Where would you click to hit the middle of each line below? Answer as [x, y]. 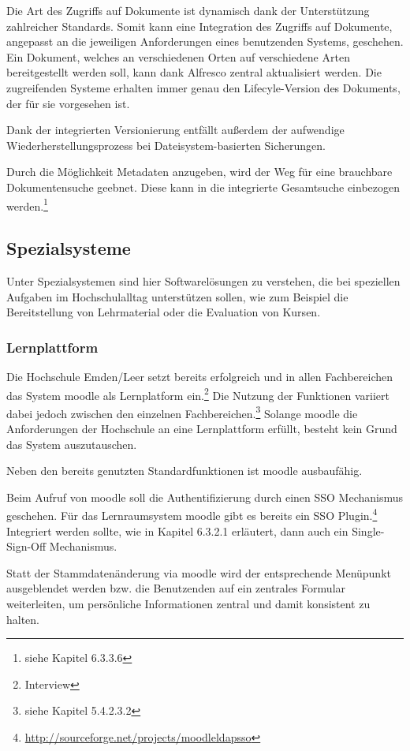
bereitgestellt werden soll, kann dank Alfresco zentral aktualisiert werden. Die [194, 72]
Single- [368, 531]
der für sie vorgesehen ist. [68, 103]
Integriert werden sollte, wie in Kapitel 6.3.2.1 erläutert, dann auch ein [177, 531]
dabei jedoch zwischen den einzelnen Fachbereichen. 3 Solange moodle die [182, 412]
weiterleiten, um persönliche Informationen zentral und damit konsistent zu [188, 604]
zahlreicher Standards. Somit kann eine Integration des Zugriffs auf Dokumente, [199, 26]
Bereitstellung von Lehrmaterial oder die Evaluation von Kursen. [164, 312]
